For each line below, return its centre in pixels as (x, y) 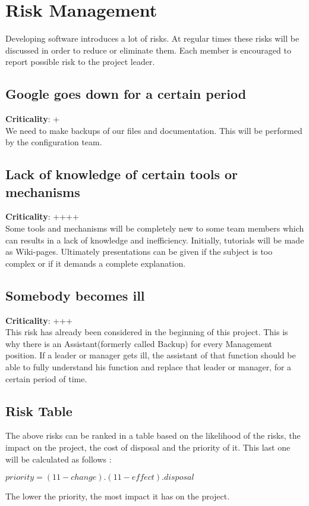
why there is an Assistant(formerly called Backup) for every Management (139, 343)
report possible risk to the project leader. (80, 62)
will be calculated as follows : (59, 459)
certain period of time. (46, 378)
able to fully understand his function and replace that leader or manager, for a (149, 367)
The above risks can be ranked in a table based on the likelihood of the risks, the (153, 435)
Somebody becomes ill (75, 295)
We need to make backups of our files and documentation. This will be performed (154, 130)
